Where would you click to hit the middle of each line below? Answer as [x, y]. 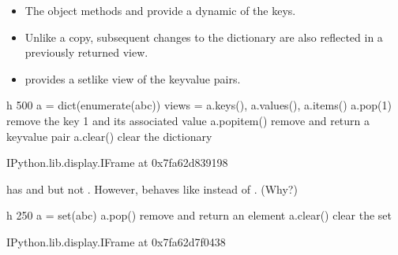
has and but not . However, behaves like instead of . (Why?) [152, 188]
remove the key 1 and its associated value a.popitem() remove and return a [188, 120]
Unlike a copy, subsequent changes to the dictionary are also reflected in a [204, 37]
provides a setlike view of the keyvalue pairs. [133, 78]
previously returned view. [86, 52]
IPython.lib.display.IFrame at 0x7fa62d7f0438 [116, 241]
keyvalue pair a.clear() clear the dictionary [109, 136]
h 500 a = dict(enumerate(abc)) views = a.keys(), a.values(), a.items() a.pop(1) [199, 105]
